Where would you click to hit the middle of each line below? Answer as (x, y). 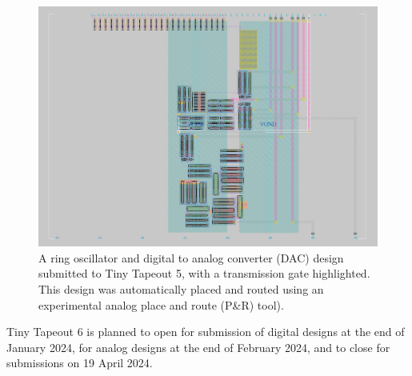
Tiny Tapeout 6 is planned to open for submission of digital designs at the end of (206, 332)
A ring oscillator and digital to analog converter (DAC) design (191, 257)
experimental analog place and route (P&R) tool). (161, 304)
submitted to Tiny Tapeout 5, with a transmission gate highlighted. (204, 273)
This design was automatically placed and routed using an (181, 288)
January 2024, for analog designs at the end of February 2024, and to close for (198, 347)
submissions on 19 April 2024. (80, 363)
